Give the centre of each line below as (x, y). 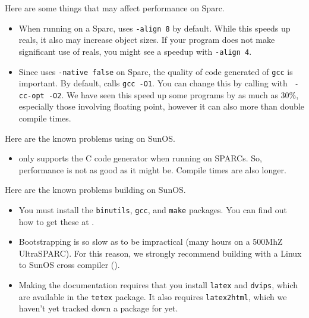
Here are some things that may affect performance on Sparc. (115, 8)
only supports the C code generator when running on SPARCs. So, (140, 158)
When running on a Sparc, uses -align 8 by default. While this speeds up (154, 28)
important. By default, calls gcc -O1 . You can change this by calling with (153, 83)
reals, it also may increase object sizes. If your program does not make (147, 40)
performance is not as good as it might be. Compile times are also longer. (152, 169)
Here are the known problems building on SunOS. (95, 190)
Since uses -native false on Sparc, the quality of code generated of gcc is (156, 71)
